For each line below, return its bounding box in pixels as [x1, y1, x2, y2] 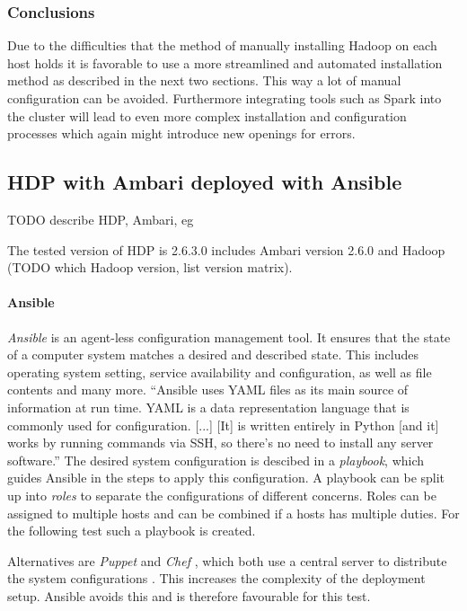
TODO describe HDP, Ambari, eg [7, 209, 194, 228]
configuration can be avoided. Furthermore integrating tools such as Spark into [7, 89, 442, 107]
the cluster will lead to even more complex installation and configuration [7, 106, 407, 125]
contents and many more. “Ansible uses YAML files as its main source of [7, 380, 409, 399]
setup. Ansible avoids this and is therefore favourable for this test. [7, 586, 371, 605]
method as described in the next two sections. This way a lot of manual [7, 71, 401, 90]
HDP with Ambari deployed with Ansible [7, 168, 402, 196]
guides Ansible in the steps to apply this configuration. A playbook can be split [7, 468, 445, 487]
